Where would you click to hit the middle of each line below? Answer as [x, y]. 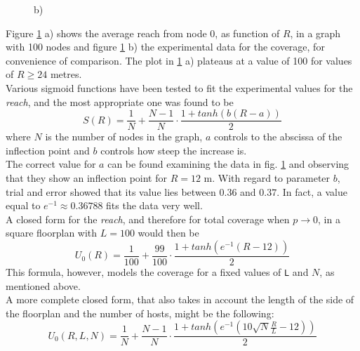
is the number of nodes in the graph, [124, 137]
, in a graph [315, 33]
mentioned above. [43, 285]
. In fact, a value [312, 191]
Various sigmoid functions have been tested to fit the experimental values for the [179, 87]
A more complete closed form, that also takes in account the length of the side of [180, 299]
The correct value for [51, 164]
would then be [168, 233]
